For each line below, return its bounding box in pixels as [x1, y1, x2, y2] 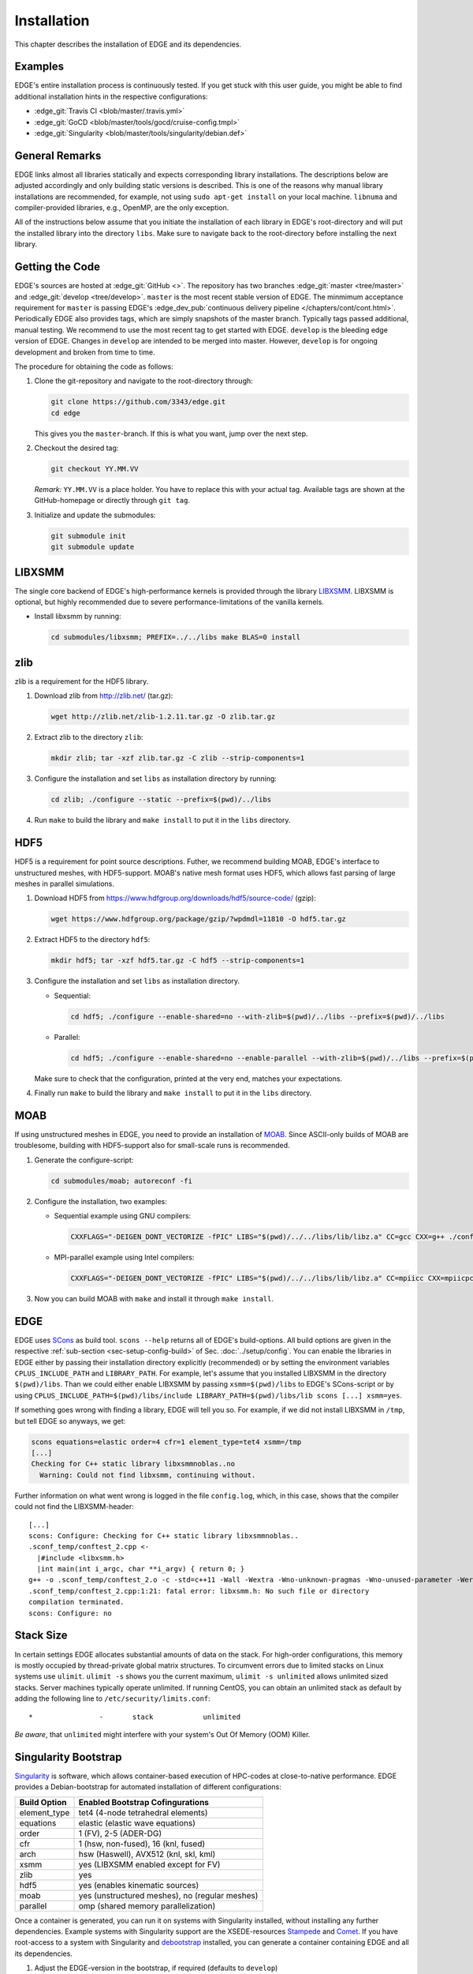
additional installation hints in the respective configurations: [14, 92, 208, 101]
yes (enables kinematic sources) [78, 1879, 199, 1890]
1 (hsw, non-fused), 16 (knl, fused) [78, 1838, 206, 1849]
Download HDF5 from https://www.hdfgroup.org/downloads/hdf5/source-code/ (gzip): [34, 893, 317, 903]
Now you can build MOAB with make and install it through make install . [34, 1293, 274, 1303]
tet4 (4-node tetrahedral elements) [78, 1807, 208, 1818]
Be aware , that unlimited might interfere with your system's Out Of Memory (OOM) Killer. [14, 1729, 311, 1739]
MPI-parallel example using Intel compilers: [54, 1252, 195, 1262]
